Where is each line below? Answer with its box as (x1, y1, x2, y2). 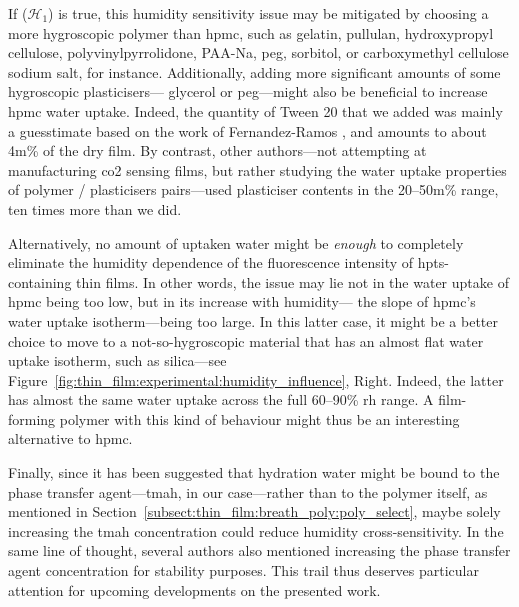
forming (8, 408, 56, 429)
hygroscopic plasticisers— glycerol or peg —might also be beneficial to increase (8, 81, 488, 102)
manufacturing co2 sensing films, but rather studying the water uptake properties (8, 159, 507, 180)
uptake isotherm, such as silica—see (8, 350, 227, 371)
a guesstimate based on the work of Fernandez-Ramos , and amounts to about (8, 120, 487, 141)
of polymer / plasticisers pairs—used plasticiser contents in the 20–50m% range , (8, 179, 499, 200)
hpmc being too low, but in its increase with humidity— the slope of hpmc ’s (8, 291, 476, 312)
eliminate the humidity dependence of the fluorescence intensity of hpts (8, 252, 445, 273)
